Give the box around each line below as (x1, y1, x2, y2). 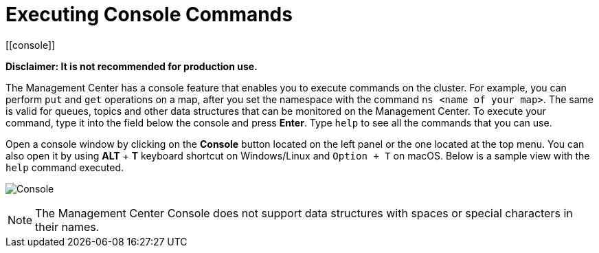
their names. (35, 219, 100, 234)
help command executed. (5, 161, 124, 173)
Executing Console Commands (5, 3, 293, 26)
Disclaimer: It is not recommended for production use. (5, 60, 258, 72)
